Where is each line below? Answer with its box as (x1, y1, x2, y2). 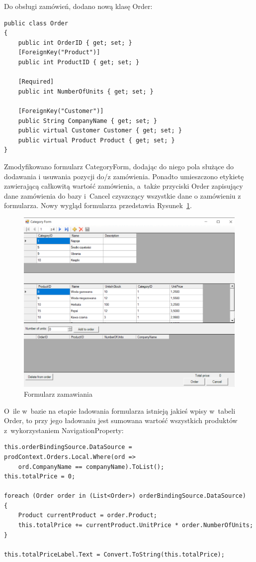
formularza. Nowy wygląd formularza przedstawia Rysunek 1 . (4, 200, 192, 211)
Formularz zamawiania (24, 388, 92, 399)
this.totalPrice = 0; (4, 473, 76, 480)
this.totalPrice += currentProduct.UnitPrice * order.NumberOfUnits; (18, 522, 254, 529)
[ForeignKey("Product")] (18, 49, 100, 56)
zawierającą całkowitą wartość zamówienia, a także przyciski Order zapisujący (4, 181, 243, 191)
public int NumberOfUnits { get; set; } (18, 88, 154, 95)
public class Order (4, 19, 68, 27)
